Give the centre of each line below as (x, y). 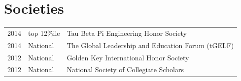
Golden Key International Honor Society (128, 57)
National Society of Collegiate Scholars (125, 69)
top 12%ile (44, 33)
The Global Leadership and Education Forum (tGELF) (150, 45)
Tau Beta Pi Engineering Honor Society (127, 33)
